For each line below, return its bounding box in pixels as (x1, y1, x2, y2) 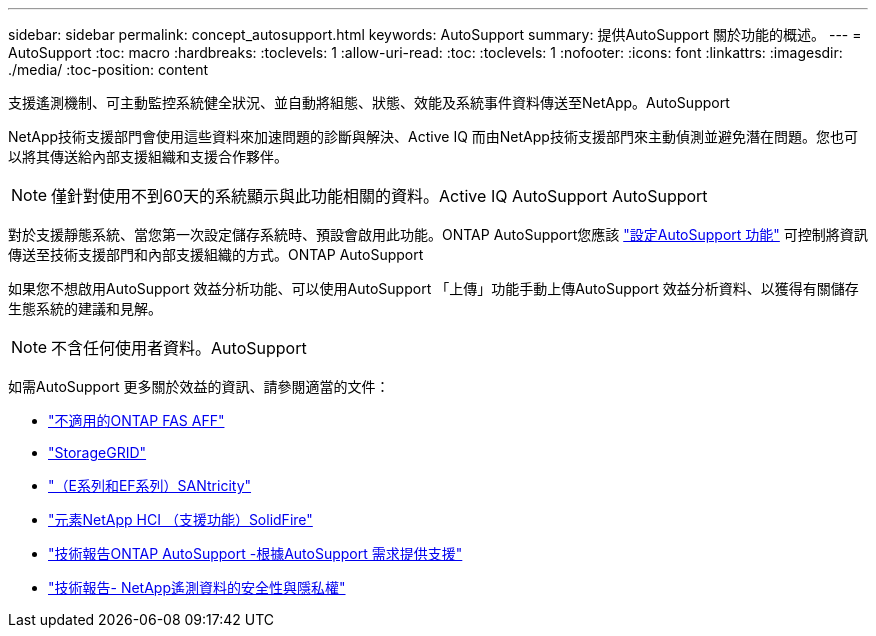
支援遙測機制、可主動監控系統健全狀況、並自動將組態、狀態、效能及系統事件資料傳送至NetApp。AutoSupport (8, 94, 730, 111)
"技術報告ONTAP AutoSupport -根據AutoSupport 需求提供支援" (48, 545, 463, 562)
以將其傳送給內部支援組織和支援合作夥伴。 (8, 148, 288, 165)
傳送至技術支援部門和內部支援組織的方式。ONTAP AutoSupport (8, 246, 424, 263)
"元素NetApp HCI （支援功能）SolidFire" (48, 511, 313, 528)
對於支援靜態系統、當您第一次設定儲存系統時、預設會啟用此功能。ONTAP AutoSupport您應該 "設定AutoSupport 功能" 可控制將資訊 (8, 226, 868, 243)
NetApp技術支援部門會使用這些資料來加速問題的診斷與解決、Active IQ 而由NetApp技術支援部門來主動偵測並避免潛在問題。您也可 (8, 128, 858, 145)
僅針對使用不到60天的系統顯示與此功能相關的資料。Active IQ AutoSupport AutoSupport (51, 186, 708, 206)
